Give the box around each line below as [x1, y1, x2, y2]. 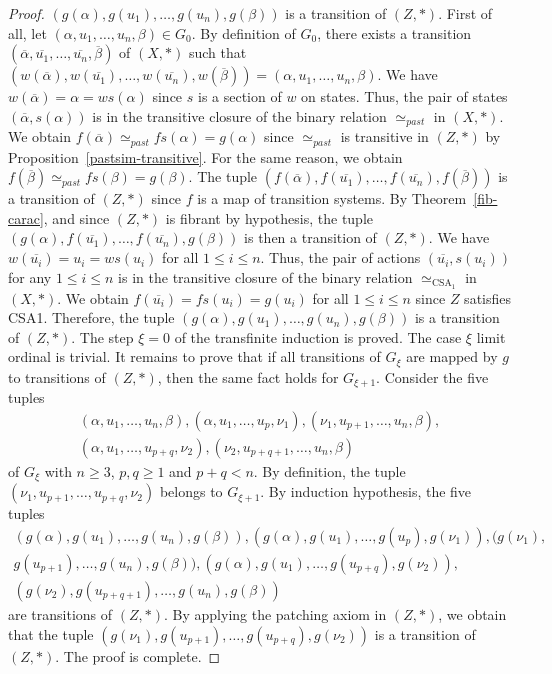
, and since [43, 207, 110, 228]
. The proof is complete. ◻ [55, 645, 221, 666]
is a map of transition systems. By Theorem [197, 188, 467, 209]
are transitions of [8, 604, 113, 624]
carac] [8, 207, 44, 228]
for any [8, 266, 52, 287]
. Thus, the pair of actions [260, 247, 421, 268]
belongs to [159, 481, 223, 502]
